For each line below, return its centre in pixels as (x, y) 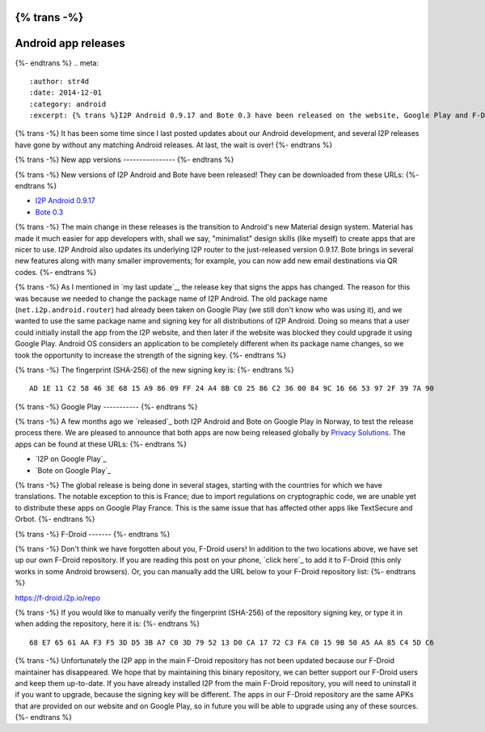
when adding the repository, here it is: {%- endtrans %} (108, 624)
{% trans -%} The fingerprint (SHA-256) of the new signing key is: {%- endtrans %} (154, 370)
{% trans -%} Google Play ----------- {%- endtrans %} (106, 406)
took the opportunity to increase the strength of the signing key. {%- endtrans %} (151, 355)
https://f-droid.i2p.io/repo (58, 598)
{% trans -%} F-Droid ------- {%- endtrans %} (93, 534)
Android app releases (70, 43)
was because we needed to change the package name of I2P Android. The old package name (171, 298)
